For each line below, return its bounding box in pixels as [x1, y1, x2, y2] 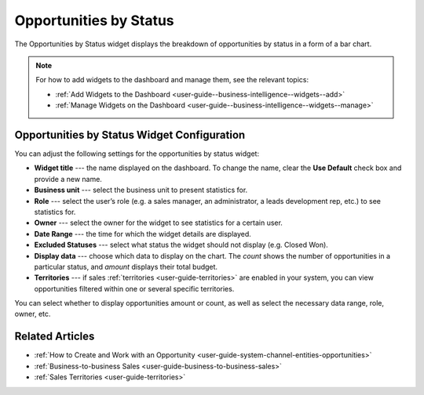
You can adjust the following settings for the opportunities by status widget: [14, 149, 259, 158]
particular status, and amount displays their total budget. [34, 262, 218, 271]
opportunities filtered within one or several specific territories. [34, 284, 235, 293]
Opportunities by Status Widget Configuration [14, 128, 246, 141]
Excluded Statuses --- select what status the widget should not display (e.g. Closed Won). [34, 240, 329, 250]
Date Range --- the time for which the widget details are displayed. [34, 229, 251, 238]
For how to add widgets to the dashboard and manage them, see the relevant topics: [35, 75, 309, 85]
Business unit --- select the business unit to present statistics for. [34, 185, 248, 195]
